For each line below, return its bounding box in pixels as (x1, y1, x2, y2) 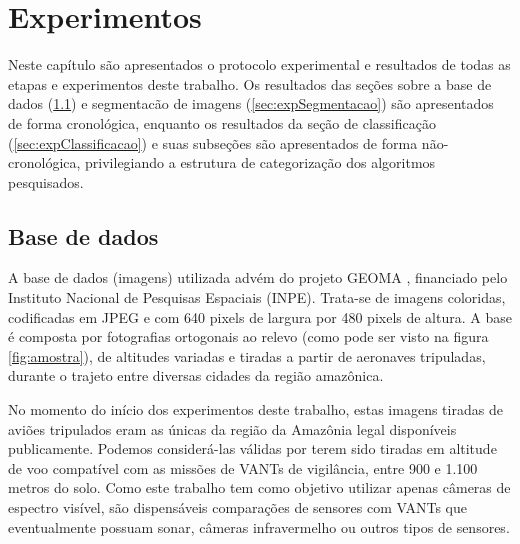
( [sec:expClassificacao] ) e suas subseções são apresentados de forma (8, 132, 418, 153)
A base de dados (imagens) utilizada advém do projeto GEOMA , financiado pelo (8, 267, 508, 288)
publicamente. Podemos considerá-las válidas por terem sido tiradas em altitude (8, 438, 497, 459)
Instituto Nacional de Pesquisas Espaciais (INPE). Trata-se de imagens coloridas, (8, 287, 506, 308)
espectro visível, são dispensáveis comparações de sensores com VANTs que (8, 497, 467, 518)
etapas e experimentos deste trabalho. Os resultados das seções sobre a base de (8, 73, 492, 94)
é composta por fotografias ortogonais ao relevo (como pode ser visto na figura (8, 326, 489, 347)
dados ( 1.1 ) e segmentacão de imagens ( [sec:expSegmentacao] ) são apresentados (8, 93, 494, 114)
